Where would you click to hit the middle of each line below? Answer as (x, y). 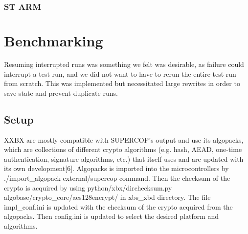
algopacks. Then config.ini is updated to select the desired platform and (112, 216)
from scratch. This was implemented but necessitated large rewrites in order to (122, 83)
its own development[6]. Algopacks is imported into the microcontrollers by (116, 168)
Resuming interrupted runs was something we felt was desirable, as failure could (124, 64)
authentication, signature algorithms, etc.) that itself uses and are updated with (124, 159)
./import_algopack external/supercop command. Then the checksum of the (117, 178)
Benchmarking (54, 41)
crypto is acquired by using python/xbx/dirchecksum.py (88, 187)
